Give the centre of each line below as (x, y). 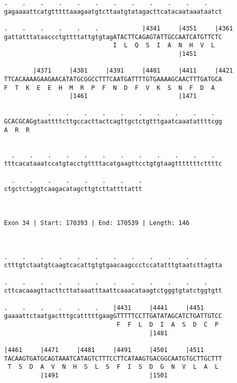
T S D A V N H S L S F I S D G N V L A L (113, 367)
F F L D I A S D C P (167, 324)
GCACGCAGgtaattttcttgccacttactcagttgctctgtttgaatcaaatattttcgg (113, 122)
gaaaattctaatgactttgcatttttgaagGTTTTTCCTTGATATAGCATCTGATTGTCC (113, 316)
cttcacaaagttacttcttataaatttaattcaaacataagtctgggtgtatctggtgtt (113, 291)
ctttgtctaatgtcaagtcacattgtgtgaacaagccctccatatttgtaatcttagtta (113, 265)
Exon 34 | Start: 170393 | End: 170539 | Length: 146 (97, 223)
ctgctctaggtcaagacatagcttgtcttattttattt (73, 189)
